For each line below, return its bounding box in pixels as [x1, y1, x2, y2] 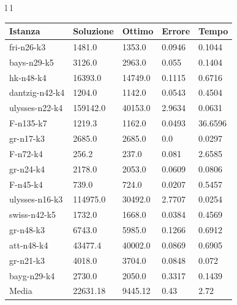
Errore [162, 25, 190, 37]
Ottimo [122, 25, 154, 37]
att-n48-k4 [9, 238, 48, 251]
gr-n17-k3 [9, 132, 45, 144]
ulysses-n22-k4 [9, 101, 63, 114]
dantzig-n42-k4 [9, 86, 65, 99]
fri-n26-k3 [9, 40, 46, 53]
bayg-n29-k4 [9, 269, 55, 282]
